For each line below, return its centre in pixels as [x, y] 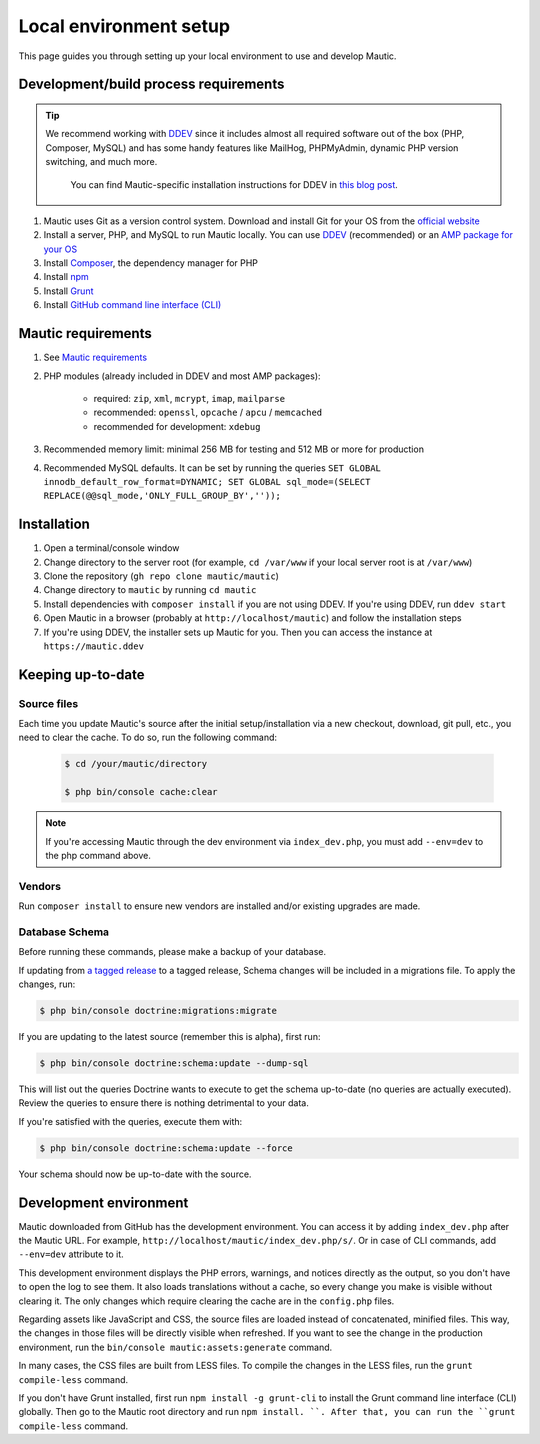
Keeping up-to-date [81, 674]
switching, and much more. [101, 162]
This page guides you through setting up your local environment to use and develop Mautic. [207, 56]
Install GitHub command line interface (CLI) [132, 305]
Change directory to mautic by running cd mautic [150, 590]
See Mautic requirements [95, 357]
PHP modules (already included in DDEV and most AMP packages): [182, 376]
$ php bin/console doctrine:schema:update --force [166, 1148]
